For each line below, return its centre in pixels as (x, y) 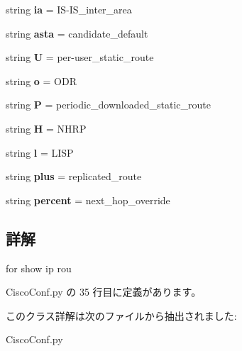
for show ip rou (39, 268)
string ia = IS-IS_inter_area (69, 9)
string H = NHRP (46, 128)
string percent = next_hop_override (88, 200)
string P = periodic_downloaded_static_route (108, 105)
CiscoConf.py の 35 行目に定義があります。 (104, 292)
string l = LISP (40, 152)
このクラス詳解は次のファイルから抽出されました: (121, 315)
